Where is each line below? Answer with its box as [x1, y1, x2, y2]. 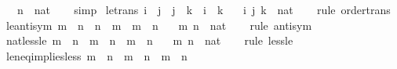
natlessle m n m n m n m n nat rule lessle [5, 32, 293, 49]
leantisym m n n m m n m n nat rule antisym [5, 16, 312, 33]
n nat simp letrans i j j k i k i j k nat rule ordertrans [16, 2, 391, 17]
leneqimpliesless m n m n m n [5, 47, 188, 64]
